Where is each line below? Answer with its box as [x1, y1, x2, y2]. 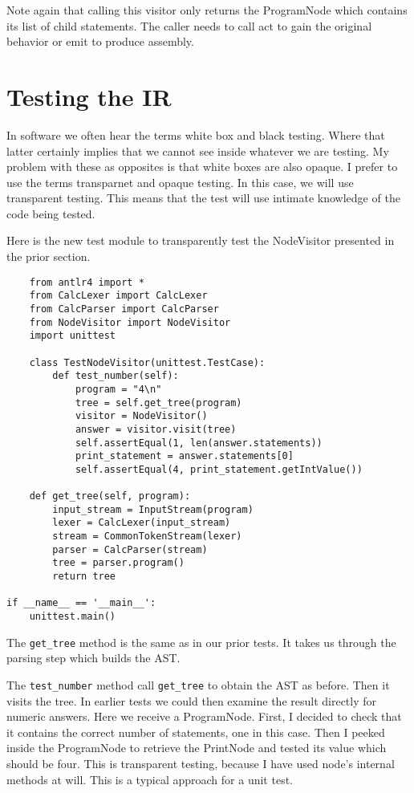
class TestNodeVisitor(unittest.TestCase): [29, 356, 266, 368]
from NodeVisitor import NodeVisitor [29, 316, 231, 328]
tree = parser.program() [52, 557, 185, 569]
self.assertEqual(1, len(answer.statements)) [75, 437, 323, 449]
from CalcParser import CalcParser [29, 303, 219, 315]
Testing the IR [6, 79, 172, 112]
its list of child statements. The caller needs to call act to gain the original [6, 17, 372, 34]
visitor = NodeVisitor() [75, 410, 208, 422]
